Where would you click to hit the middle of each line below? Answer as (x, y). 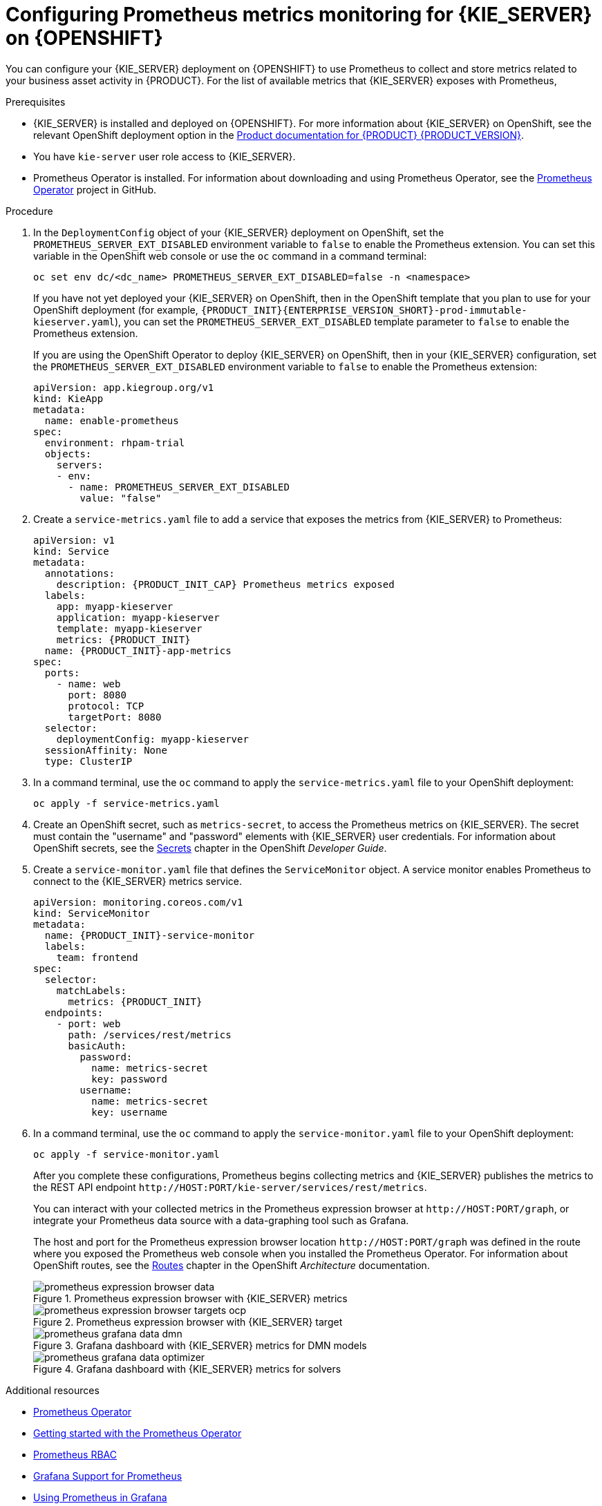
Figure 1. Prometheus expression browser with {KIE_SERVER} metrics (190, 1298)
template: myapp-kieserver (129, 628)
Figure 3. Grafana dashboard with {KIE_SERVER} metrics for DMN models (200, 1345)
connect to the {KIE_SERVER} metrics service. (138, 881)
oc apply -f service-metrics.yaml (126, 803)
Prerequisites (36, 102)
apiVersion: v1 (74, 540)
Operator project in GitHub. (95, 189)
